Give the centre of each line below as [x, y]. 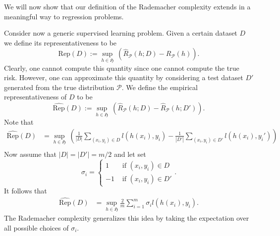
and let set [130, 154]
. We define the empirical [160, 87]
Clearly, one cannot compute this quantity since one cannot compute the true [122, 68]
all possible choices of [36, 227]
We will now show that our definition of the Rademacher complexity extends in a [127, 6]
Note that [19, 122]
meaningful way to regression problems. [64, 16]
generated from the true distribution [59, 87]
